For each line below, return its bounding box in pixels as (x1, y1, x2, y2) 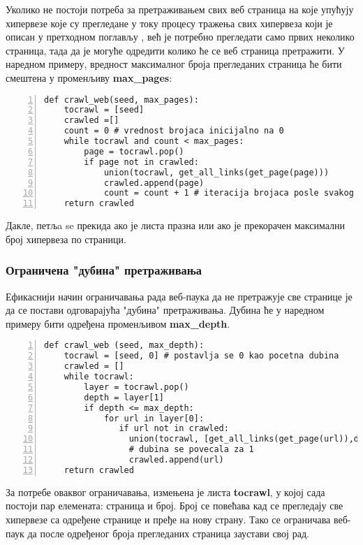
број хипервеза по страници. (6, 231, 126, 246)
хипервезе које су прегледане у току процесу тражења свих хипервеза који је (6, 15, 333, 30)
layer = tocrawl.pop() (84, 381, 189, 392)
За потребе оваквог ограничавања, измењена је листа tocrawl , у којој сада (6, 484, 325, 499)
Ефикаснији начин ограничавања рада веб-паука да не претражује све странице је (6, 289, 353, 303)
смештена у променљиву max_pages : (6, 70, 172, 85)
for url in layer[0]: (103, 413, 205, 423)
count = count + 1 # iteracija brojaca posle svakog (103, 188, 354, 198)
